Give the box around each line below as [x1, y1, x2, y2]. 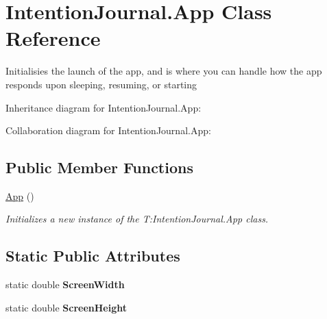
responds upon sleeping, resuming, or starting [5, 77, 197, 91]
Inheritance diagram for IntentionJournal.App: [5, 100, 202, 114]
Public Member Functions [5, 157, 193, 178]
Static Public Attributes [5, 245, 180, 266]
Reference [5, 24, 101, 52]
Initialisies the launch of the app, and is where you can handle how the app [5, 64, 322, 78]
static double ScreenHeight [5, 300, 128, 314]
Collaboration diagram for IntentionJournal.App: [5, 123, 211, 138]
